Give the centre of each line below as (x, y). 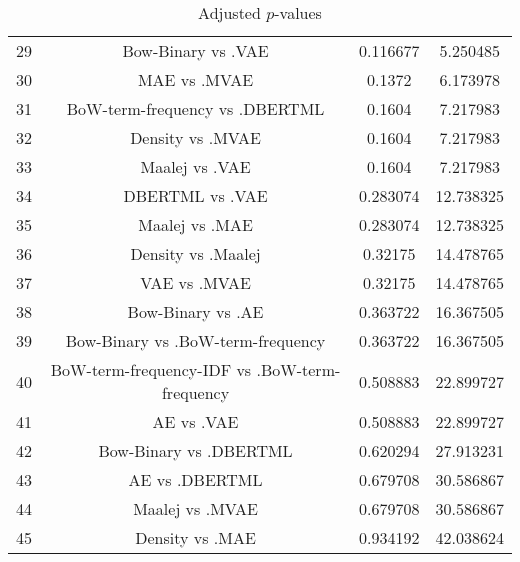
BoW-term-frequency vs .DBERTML (195, 108)
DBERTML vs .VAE (195, 195)
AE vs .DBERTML (195, 479)
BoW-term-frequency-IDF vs (151, 369)
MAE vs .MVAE (195, 79)
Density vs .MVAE (195, 137)
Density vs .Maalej (195, 253)
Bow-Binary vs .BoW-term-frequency (195, 340)
